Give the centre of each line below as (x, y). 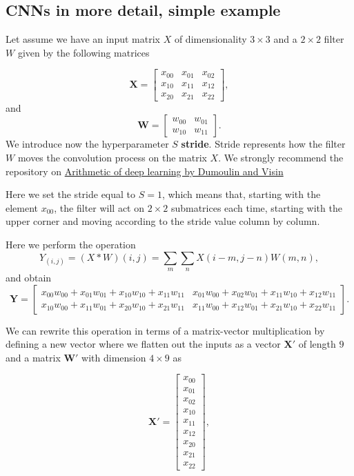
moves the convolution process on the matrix (112, 158)
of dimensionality (210, 39)
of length (317, 344)
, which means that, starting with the (241, 194)
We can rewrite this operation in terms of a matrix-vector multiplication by (165, 330)
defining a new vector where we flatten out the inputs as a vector (143, 344)
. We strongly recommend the (281, 158)
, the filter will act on (99, 207)
